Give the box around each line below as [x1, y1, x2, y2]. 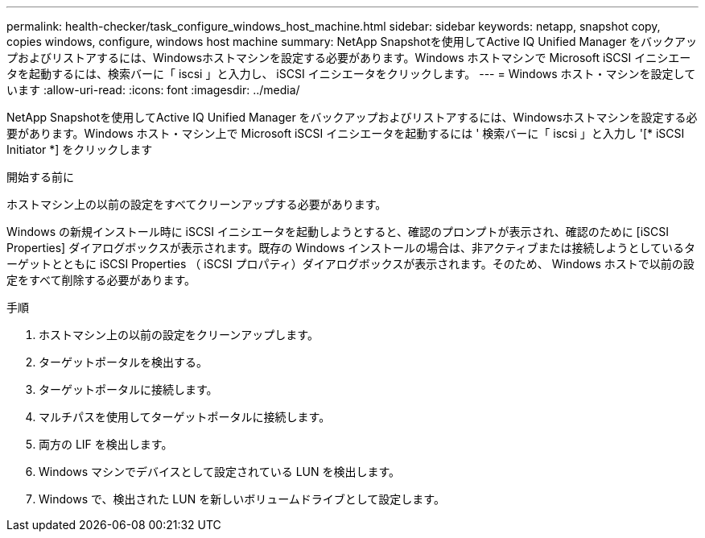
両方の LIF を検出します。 [39, 437, 173, 451]
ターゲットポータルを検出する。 [39, 355, 208, 369]
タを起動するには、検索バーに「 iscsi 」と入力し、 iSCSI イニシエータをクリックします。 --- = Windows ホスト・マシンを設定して [6, 67, 696, 81]
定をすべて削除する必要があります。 [6, 273, 196, 287]
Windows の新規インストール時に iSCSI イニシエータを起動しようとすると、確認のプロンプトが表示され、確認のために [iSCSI [6, 225, 670, 238]
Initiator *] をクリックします [6, 143, 153, 156]
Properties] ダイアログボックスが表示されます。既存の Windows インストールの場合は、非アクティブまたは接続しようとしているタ [6, 241, 695, 255]
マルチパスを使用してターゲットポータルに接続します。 [39, 410, 331, 424]
